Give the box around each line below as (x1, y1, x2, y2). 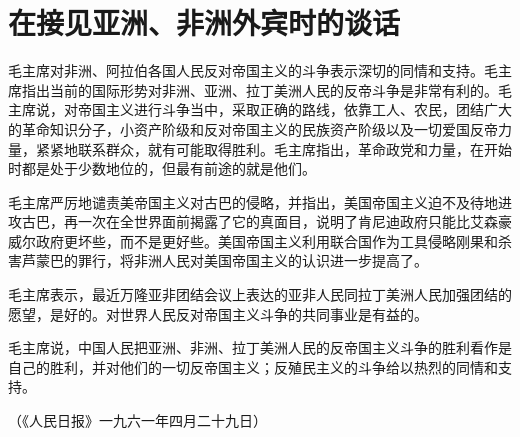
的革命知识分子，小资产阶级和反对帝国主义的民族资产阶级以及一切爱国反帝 (8, 118, 498, 139)
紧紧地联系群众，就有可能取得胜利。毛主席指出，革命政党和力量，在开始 (35, 138, 512, 159)
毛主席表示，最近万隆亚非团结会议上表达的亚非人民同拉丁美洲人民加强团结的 (8, 284, 512, 305)
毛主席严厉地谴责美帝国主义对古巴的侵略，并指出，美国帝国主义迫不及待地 (8, 191, 498, 212)
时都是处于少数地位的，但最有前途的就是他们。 (8, 158, 316, 179)
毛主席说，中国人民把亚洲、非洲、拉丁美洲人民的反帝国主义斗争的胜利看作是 (8, 337, 512, 358)
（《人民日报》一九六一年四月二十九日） (8, 410, 267, 431)
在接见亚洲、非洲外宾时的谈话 (8, 2, 401, 43)
